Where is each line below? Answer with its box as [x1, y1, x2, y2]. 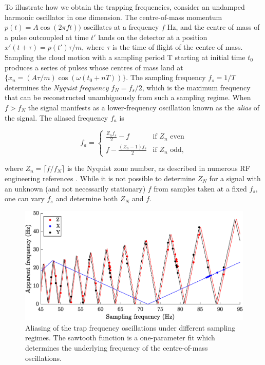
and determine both [55, 193, 118, 204]
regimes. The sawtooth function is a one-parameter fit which [25, 332, 215, 343]
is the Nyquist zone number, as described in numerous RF [67, 163, 250, 174]
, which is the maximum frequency [142, 82, 251, 92]
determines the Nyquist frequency [5, 82, 109, 92]
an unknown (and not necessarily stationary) [5, 183, 146, 194]
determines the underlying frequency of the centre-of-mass [25, 342, 208, 353]
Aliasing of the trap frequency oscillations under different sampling [25, 322, 236, 333]
